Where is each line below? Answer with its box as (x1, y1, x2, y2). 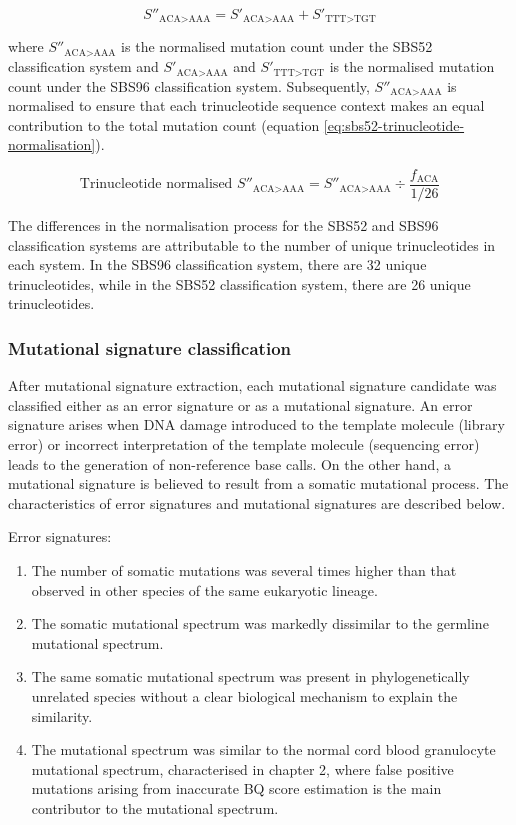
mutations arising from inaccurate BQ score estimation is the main (31, 778, 442, 799)
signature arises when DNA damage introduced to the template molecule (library (8, 414, 505, 435)
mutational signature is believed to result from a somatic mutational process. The (8, 473, 509, 494)
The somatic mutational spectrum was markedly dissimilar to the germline (31, 613, 489, 634)
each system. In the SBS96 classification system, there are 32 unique (8, 254, 427, 275)
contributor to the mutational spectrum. (31, 797, 279, 818)
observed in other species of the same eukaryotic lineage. (31, 579, 378, 600)
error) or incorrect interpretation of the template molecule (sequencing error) (8, 434, 480, 455)
